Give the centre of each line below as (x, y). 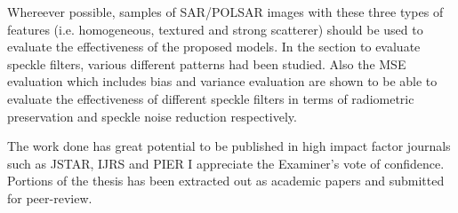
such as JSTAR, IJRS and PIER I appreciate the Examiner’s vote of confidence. (226, 163)
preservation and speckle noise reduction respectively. (152, 116)
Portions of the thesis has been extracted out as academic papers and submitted (226, 181)
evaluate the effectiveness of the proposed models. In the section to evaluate (214, 47)
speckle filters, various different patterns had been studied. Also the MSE (207, 63)
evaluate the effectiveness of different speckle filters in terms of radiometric (211, 98)
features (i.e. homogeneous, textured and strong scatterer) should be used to (215, 29)
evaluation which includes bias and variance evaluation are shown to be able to (222, 81)
